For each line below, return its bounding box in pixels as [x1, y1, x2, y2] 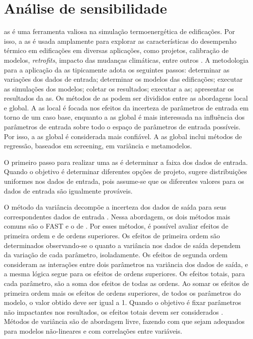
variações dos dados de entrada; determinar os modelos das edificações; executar [4, 74, 243, 84]
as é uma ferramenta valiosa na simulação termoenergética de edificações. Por [4, 26, 235, 36]
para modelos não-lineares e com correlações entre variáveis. [4, 325, 182, 336]
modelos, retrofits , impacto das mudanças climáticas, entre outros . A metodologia [4, 54, 249, 65]
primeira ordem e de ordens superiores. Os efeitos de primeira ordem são [4, 231, 220, 240]
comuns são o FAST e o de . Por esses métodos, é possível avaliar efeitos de [4, 221, 229, 231]
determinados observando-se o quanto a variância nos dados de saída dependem [4, 240, 241, 250]
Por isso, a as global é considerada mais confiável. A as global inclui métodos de [4, 131, 242, 141]
